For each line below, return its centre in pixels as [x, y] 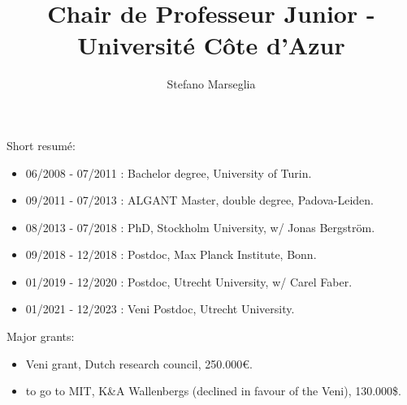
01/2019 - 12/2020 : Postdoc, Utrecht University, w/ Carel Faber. [189, 281]
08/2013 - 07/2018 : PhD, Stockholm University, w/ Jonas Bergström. [200, 227]
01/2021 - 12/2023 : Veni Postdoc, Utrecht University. [160, 309]
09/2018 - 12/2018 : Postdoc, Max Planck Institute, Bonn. [171, 254]
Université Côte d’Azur [211, 45]
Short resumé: [41, 145]
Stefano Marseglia [211, 84]
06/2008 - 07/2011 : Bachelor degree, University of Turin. [169, 172]
